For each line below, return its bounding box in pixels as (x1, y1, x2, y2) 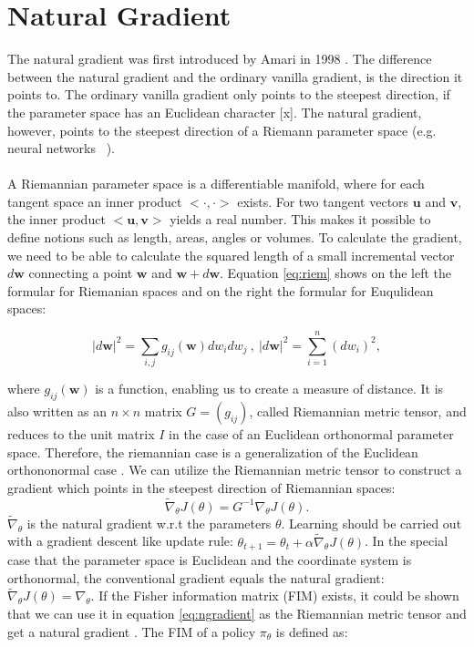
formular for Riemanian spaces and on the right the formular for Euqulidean (7, 281, 434, 300)
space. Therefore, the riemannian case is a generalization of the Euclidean (7, 442, 418, 461)
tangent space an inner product (7, 191, 182, 211)
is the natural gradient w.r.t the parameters (26, 513, 272, 532)
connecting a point (28, 263, 133, 282)
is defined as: (275, 621, 348, 641)
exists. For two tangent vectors (237, 191, 409, 211)
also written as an (7, 401, 108, 420)
